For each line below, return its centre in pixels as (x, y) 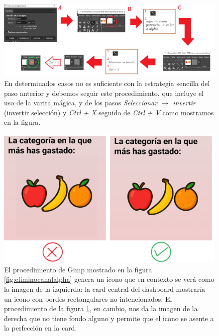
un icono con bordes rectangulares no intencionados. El (88, 298)
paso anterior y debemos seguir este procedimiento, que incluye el (104, 93)
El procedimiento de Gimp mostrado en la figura (78, 269)
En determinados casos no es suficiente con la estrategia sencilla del (107, 83)
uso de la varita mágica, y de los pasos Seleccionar (81, 103)
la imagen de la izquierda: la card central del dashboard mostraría (105, 289)
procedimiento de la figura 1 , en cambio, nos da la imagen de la (101, 308)
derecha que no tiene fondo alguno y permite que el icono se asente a (109, 318)
